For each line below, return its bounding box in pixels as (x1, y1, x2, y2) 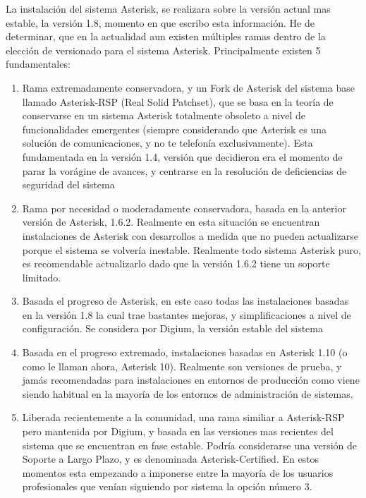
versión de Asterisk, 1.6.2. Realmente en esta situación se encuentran (22, 214, 320, 229)
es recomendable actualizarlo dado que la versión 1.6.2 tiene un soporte (22, 256, 330, 271)
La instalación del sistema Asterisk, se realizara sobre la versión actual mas (6, 1, 331, 16)
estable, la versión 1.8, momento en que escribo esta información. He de (6, 15, 315, 30)
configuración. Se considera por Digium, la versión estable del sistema (22, 321, 323, 336)
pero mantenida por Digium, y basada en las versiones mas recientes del (22, 424, 334, 439)
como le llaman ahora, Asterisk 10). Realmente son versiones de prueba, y (22, 358, 342, 373)
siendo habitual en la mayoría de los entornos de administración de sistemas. (22, 386, 353, 401)
